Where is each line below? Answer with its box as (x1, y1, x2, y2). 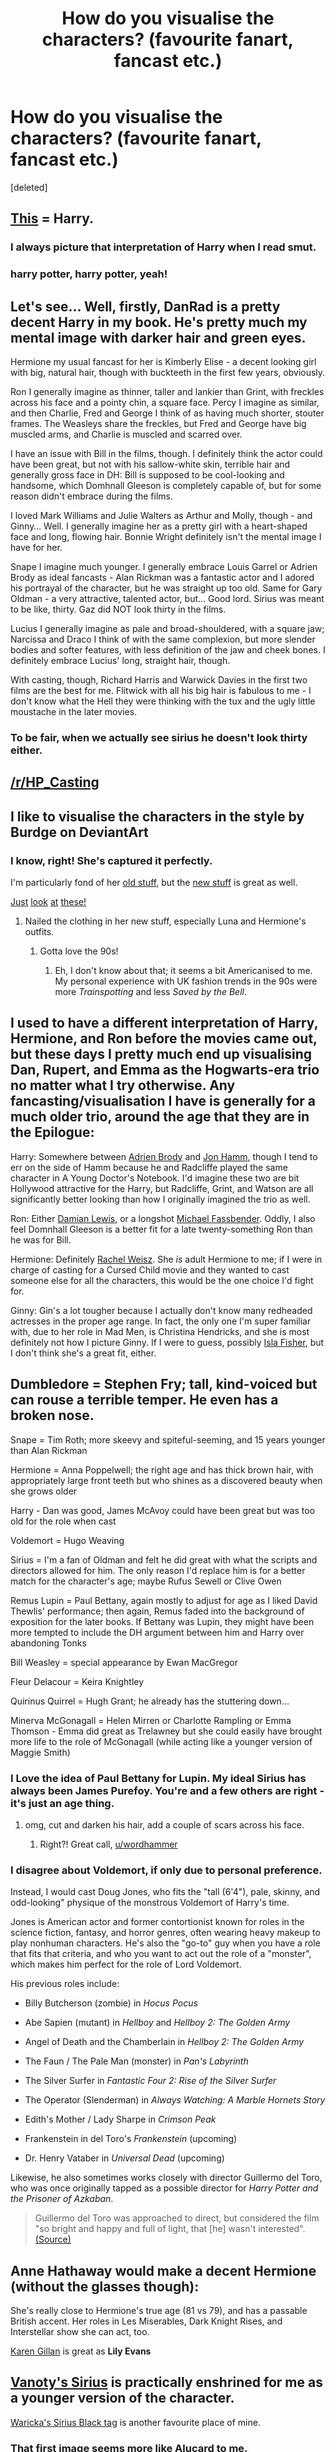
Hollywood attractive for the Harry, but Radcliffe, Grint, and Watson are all (10, 1182, 314, 1194)
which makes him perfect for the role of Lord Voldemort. (10, 1958, 242, 1971)
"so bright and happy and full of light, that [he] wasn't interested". (34, 2223, 306, 2235)
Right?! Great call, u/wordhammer (39, 1838, 178, 1850)
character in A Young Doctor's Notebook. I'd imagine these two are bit (10, 1172, 300, 1184)
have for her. (10, 541, 63, 553)
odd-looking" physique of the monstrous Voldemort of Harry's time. (10, 1897, 290, 1909)
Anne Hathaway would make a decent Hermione (10, 2262, 317, 2279)
